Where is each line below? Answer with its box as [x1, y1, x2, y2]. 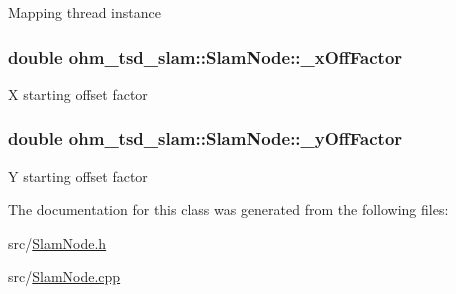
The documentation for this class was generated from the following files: [8, 199, 449, 220]
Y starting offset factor [8, 165, 148, 186]
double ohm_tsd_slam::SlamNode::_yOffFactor [8, 126, 403, 151]
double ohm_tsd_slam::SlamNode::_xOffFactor [8, 44, 403, 69]
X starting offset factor [8, 83, 148, 104]
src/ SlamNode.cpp [8, 266, 121, 287]
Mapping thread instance [8, 2, 161, 22]
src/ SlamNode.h [8, 232, 107, 253]
